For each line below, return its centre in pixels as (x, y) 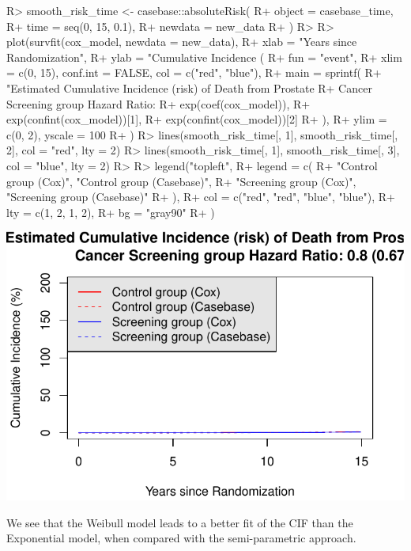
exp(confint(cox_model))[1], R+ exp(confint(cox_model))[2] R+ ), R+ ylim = (197, 119)
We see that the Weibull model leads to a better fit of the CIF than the (180, 522)
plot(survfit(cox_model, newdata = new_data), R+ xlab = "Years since (182, 42)
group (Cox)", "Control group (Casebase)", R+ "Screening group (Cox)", (181, 181)
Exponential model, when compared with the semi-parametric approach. (181, 538)
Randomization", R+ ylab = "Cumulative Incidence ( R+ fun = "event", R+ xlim (204, 57)
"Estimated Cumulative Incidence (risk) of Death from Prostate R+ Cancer (189, 87)
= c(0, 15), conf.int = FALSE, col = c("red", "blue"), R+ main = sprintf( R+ (194, 72)
